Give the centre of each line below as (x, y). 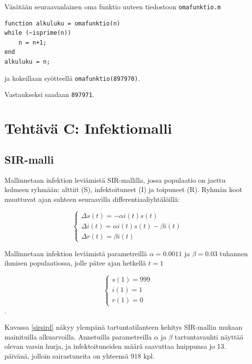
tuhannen (234, 253)
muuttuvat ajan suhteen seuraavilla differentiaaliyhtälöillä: (92, 199)
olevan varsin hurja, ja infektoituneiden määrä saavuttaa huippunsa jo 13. (115, 346)
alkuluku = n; (27, 62)
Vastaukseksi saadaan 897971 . (50, 94)
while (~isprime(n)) (38, 33)
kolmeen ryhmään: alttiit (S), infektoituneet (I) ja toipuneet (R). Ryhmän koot (124, 189)
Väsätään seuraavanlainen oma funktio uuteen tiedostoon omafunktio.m (113, 6)
